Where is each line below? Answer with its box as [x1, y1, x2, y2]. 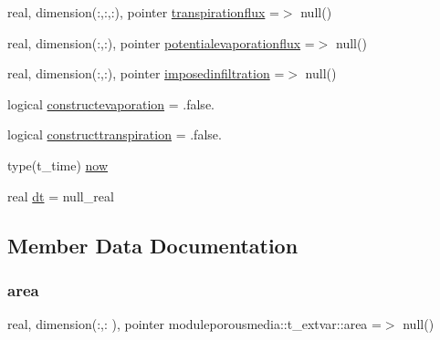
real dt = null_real [7, 186, 114, 205]
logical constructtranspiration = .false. [7, 125, 222, 144]
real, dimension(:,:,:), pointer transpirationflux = [7, 3, 279, 21]
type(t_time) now [7, 155, 109, 174]
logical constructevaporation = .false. [7, 94, 215, 113]
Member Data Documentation [7, 231, 299, 259]
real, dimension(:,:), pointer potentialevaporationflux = [7, 33, 315, 52]
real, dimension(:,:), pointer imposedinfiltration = [7, 64, 285, 83]
